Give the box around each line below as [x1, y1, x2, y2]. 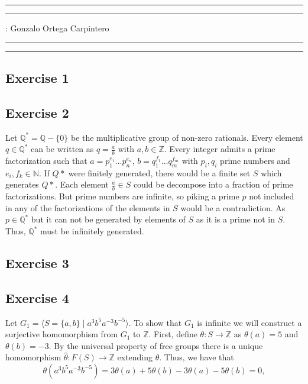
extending [117, 351, 153, 363]
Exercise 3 [5, 253, 69, 272]
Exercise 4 [5, 288, 69, 306]
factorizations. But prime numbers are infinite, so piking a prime [5, 190, 239, 202]
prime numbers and [220, 154, 290, 166]
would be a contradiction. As [180, 201, 286, 214]
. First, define [148, 328, 197, 340]
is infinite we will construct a [197, 316, 302, 328]
